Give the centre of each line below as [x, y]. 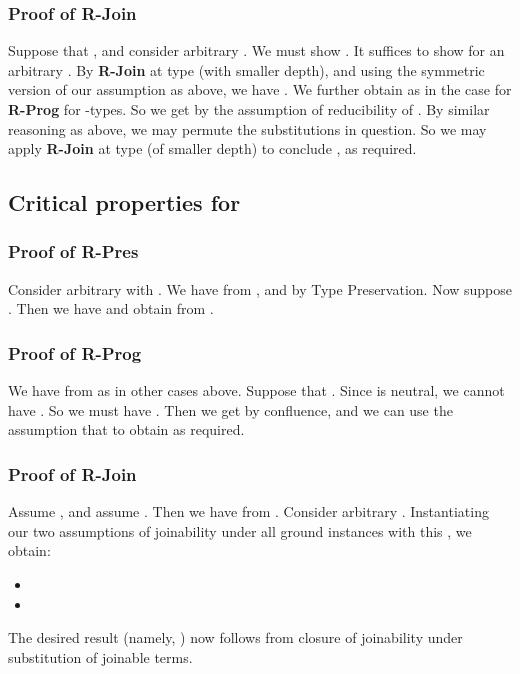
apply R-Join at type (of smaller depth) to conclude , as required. [212, 148]
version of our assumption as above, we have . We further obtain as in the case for [260, 89]
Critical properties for [124, 202]
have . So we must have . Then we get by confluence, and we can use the [230, 409]
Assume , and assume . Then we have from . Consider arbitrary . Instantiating [248, 511]
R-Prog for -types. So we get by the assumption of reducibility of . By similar [249, 109]
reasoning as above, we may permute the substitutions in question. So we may [247, 128]
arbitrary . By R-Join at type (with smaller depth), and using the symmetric [246, 69]
